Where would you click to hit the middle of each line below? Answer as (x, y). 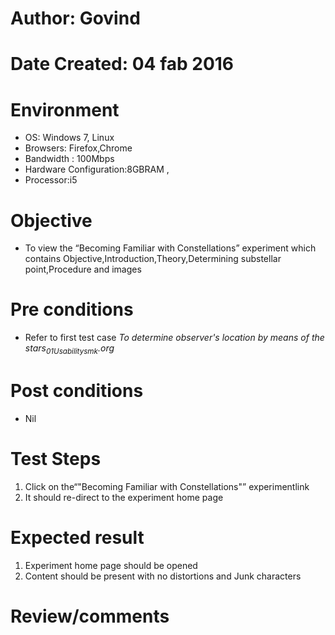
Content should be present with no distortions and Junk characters (163, 576)
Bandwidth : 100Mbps (69, 159)
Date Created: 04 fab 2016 (122, 64)
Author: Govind (75, 18)
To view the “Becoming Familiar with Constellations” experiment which (170, 248)
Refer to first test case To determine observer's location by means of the (174, 338)
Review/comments (90, 616)
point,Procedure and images (83, 269)
